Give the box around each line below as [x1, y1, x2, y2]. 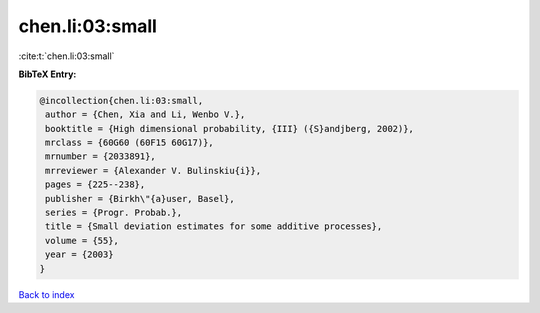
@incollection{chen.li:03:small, [39, 95, 204, 106]
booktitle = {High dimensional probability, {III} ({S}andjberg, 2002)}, [45, 123, 415, 134]
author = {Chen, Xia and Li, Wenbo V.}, [45, 109, 246, 120]
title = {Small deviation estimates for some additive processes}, [45, 221, 383, 232]
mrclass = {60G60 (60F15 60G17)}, [45, 137, 214, 149]
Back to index [18, 288, 75, 300]
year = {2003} [45, 249, 114, 260]
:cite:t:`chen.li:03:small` [18, 50, 115, 62]
